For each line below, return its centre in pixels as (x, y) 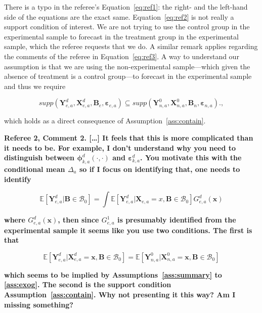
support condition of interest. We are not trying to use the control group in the (127, 27)
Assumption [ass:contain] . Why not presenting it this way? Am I (120, 294)
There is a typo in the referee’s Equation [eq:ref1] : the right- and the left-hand (126, 7)
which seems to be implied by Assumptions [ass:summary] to (113, 274)
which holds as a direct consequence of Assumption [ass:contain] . (105, 121)
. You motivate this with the (191, 158)
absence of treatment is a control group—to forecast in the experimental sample (128, 76)
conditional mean (35, 169)
